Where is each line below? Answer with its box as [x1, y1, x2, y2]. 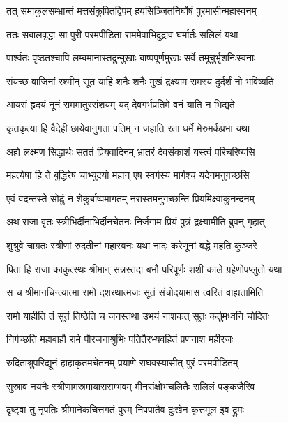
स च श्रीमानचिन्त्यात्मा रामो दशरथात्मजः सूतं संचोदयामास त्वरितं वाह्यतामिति [6, 285, 264, 299]
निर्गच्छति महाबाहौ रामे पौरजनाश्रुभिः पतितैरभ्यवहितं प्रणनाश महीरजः [6, 332, 234, 346]
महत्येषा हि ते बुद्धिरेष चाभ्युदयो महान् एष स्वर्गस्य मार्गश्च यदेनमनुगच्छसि [6, 168, 250, 182]
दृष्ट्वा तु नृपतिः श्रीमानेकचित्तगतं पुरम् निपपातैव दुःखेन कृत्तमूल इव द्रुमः [6, 402, 244, 417]
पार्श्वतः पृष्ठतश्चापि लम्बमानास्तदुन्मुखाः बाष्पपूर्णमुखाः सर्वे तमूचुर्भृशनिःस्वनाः [6, 50, 256, 65]
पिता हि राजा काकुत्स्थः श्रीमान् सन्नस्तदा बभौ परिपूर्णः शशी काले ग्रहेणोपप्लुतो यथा [6, 261, 282, 276]
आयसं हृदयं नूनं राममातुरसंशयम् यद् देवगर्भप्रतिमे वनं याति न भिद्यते [6, 97, 235, 112]
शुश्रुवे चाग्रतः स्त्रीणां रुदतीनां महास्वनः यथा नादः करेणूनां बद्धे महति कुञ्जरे [6, 237, 257, 252]
